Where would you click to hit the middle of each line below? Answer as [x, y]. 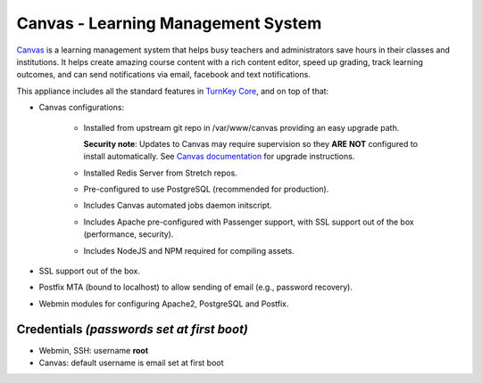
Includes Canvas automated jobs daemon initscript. [178, 206]
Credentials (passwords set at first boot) [133, 329]
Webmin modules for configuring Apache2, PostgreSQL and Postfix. [164, 304]
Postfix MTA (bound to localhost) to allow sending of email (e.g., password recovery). [195, 287]
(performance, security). [129, 234]
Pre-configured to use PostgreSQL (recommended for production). [206, 189]
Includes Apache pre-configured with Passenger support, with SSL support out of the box [249, 222]
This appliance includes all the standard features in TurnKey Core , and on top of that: [173, 91]
